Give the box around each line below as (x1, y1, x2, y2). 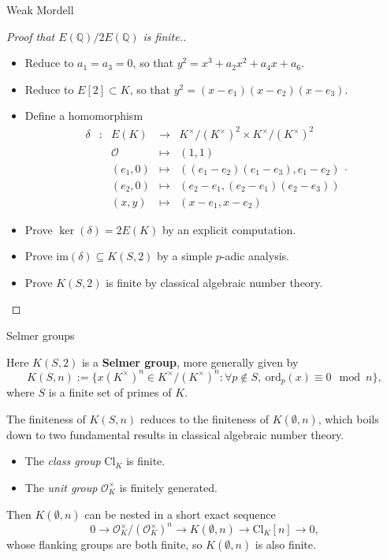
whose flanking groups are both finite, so (6, 536, 203, 553)
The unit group (24, 479, 98, 495)
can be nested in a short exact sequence (84, 505, 276, 522)
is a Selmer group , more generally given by (81, 353, 299, 370)
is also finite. (255, 536, 316, 553)
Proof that (6, 28, 55, 44)
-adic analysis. (221, 248, 289, 264)
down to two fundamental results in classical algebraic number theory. (6, 426, 344, 442)
